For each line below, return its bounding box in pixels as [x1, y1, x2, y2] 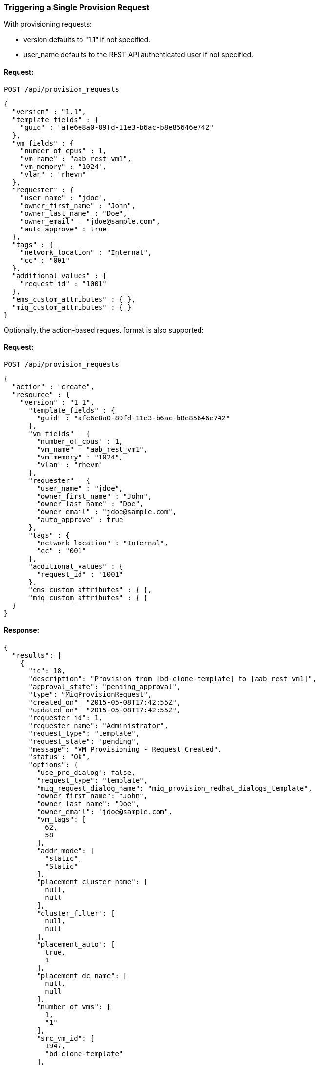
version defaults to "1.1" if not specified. [23, 35, 151, 44]
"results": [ [12, 651, 62, 660]
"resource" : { [12, 390, 70, 398]
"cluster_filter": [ [37, 909, 115, 918]
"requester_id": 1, [28, 714, 103, 722]
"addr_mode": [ [37, 847, 95, 855]
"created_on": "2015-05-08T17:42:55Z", [28, 698, 181, 707]
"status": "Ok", [28, 753, 91, 761]
